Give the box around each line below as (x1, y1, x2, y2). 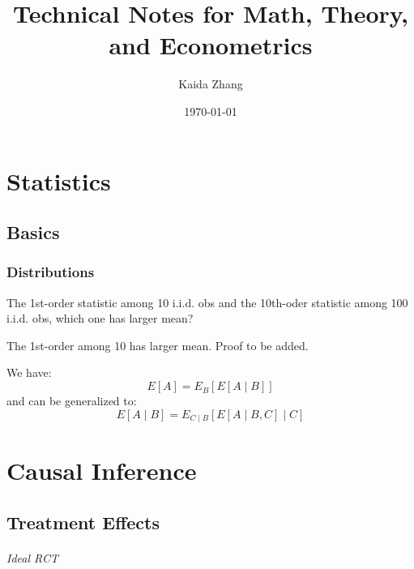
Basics (6, 220, 60, 245)
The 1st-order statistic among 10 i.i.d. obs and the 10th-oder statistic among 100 (6, 293, 408, 310)
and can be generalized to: (6, 392, 137, 409)
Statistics (6, 164, 111, 197)
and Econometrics (109, 28, 313, 62)
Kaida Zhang (178, 75, 243, 92)
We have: (6, 364, 52, 381)
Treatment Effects (6, 509, 160, 534)
